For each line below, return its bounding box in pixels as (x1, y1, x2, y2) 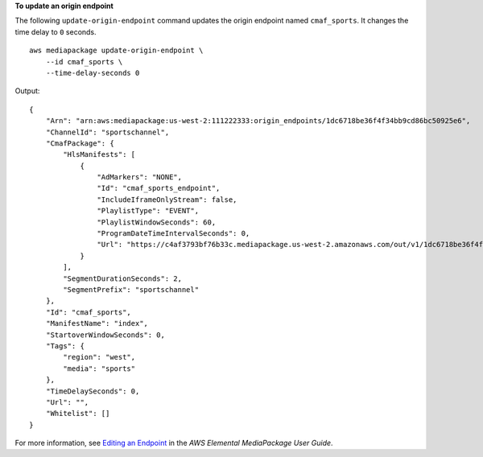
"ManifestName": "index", (45, 319, 149, 328)
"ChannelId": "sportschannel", (45, 127, 170, 137)
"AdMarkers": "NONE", (97, 173, 183, 182)
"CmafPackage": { (45, 138, 114, 148)
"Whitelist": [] (45, 409, 110, 418)
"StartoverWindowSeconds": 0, (45, 330, 165, 340)
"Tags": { (45, 341, 85, 350)
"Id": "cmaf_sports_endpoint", (97, 183, 221, 193)
